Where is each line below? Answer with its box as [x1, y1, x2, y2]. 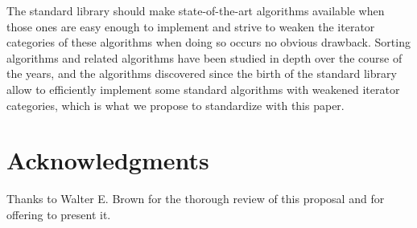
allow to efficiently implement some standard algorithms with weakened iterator [6, 80, 400, 97]
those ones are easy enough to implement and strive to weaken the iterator [6, 18, 375, 35]
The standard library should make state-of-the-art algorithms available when [6, 2, 385, 18]
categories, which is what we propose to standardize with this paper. [6, 96, 345, 113]
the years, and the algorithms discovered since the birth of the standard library [6, 65, 397, 82]
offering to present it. [6, 206, 111, 222]
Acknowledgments [6, 144, 209, 177]
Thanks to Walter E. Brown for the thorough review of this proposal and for [6, 190, 385, 207]
